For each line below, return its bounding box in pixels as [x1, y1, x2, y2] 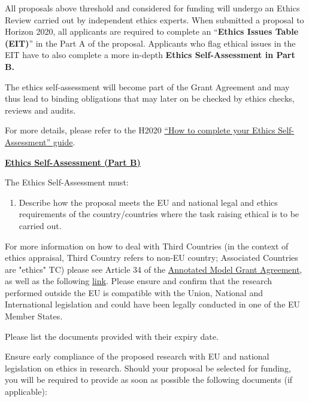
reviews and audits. [5, 103, 76, 116]
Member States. [5, 310, 63, 322]
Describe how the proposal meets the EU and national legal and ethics [19, 196, 278, 208]
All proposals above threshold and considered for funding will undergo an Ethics [5, 2, 300, 14]
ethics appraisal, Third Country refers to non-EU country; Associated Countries [5, 251, 298, 264]
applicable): [5, 385, 47, 398]
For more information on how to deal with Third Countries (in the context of [5, 239, 289, 252]
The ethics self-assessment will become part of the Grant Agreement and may [5, 80, 290, 93]
